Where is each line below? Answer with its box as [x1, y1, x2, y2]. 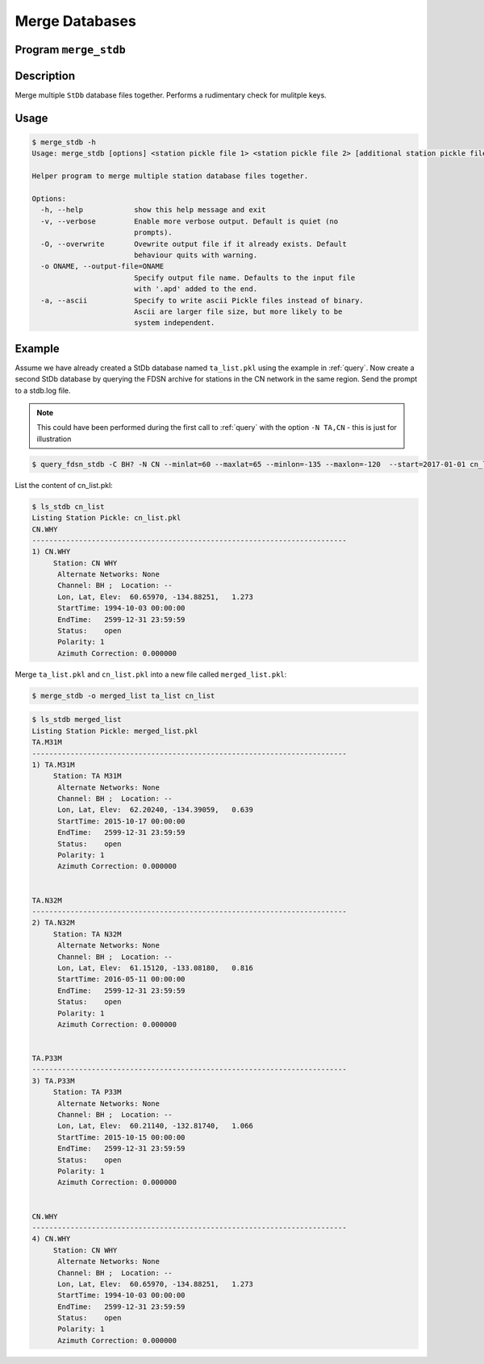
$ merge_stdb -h [31, 138, 97, 147]
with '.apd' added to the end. [133, 285, 258, 294]
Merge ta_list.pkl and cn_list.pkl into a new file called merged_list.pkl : [15, 669, 287, 679]
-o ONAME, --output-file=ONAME [40, 262, 165, 271]
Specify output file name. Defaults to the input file [133, 273, 356, 282]
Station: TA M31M [52, 771, 122, 781]
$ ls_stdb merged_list [31, 715, 122, 724]
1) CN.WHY [31, 547, 71, 557]
